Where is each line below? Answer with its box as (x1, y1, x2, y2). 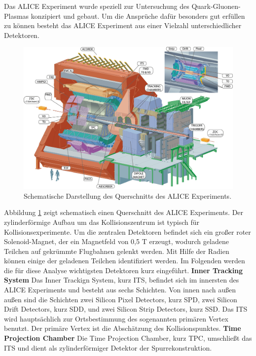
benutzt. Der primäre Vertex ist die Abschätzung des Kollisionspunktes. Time (4, 323, 241, 333)
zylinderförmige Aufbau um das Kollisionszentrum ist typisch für (4, 216, 200, 227)
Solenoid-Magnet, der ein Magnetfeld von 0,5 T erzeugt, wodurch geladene (4, 236, 229, 247)
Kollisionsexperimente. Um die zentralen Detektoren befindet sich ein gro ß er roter (4, 226, 251, 237)
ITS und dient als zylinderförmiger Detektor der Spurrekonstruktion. (4, 342, 212, 353)
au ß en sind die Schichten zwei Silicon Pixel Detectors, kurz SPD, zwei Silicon (4, 294, 237, 304)
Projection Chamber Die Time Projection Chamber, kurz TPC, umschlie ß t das (4, 333, 252, 343)
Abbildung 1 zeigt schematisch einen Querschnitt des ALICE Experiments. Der (4, 207, 244, 217)
